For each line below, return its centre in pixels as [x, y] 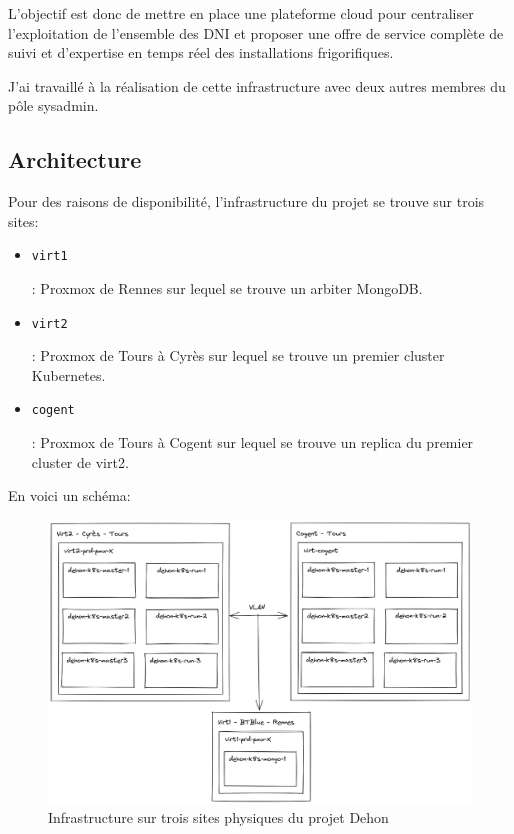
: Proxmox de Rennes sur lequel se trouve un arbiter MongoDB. [227, 288]
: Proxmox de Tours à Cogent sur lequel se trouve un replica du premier [252, 442]
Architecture [75, 159]
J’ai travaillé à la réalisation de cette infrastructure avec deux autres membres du [257, 85]
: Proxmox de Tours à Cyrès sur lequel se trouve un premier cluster [238, 355]
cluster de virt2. [80, 461]
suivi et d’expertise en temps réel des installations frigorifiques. [201, 52]
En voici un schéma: [69, 495]
